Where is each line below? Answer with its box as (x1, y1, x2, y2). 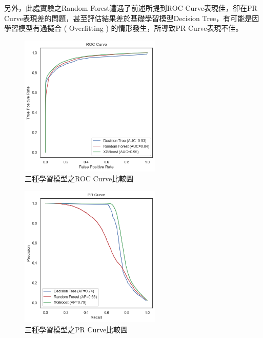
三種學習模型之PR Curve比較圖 (25, 324, 128, 334)
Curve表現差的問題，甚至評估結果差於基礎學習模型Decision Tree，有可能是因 (4, 12, 259, 23)
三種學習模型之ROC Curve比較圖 (25, 173, 134, 184)
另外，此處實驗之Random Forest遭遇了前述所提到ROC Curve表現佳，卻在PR (4, 3, 257, 13)
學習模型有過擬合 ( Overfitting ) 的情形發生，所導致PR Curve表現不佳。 (4, 23, 243, 33)
